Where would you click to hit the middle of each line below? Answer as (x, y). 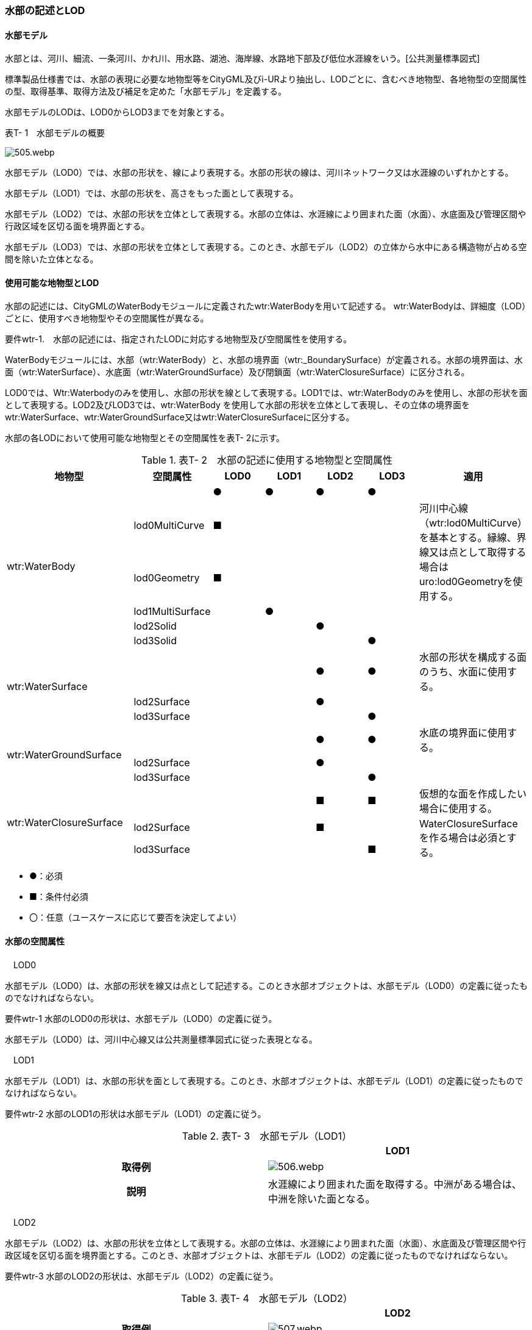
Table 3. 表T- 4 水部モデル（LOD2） (267, 1298)
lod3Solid (155, 641)
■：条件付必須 (59, 897)
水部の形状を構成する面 (473, 657)
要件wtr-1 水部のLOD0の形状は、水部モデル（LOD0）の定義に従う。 (141, 1018)
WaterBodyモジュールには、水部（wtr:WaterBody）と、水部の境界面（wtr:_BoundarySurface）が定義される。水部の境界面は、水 (264, 360)
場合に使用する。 (459, 809)
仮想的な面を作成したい (473, 794)
